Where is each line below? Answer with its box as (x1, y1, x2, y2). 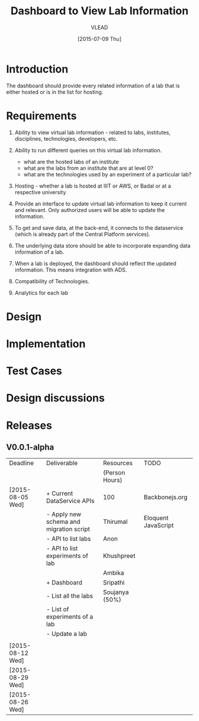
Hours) (102, 476, 123, 485)
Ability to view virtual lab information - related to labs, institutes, (14, 129, 171, 136)
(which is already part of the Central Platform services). (14, 230, 150, 238)
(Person (102, 469, 126, 477)
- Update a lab (46, 630, 87, 638)
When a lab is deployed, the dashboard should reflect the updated (14, 260, 176, 267)
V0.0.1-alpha (6, 442, 54, 452)
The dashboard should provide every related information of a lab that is (6, 82, 180, 89)
